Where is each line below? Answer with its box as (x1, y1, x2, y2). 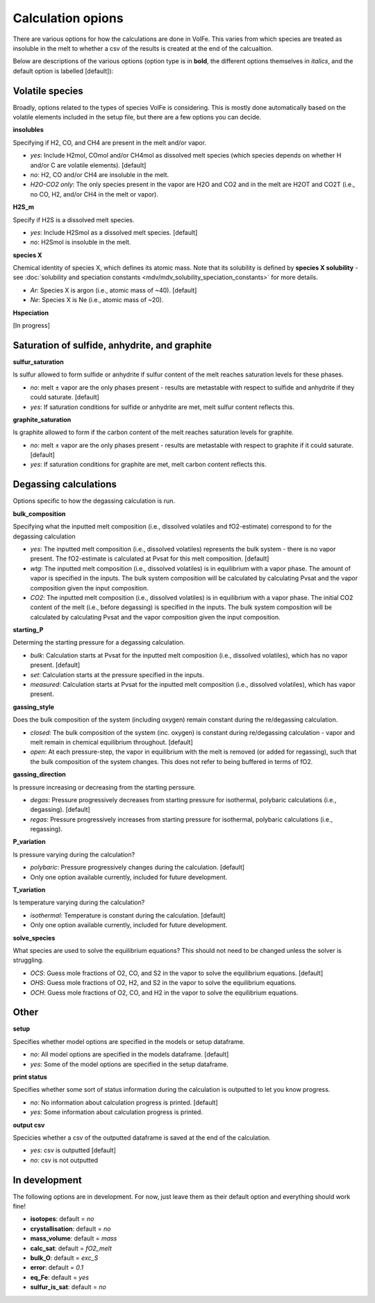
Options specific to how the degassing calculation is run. (12, 497, 176, 505)
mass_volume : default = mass (30, 1234, 117, 1243)
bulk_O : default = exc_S (30, 1254, 99, 1262)
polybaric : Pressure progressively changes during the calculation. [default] (30, 863, 245, 872)
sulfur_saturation (12, 358, 64, 366)
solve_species (12, 933, 56, 942)
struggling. (12, 956, 44, 965)
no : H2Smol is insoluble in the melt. (30, 238, 131, 247)
